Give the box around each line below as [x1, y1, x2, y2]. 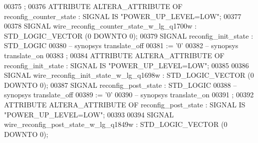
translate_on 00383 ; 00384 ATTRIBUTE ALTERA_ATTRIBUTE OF [4, 50, 224, 60]
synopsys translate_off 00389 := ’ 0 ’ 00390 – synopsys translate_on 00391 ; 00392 [4, 89, 254, 100]
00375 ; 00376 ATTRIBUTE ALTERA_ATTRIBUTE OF [4, 1, 183, 11]
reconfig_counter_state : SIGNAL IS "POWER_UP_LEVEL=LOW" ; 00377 [4, 11, 241, 21]
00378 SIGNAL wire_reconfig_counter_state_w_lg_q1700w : [4, 21, 197, 31]
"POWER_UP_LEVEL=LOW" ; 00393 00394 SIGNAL [4, 109, 174, 119]
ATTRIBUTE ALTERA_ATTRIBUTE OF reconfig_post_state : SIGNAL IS [4, 99, 245, 109]
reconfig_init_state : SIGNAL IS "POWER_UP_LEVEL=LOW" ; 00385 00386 [4, 60, 249, 70]
